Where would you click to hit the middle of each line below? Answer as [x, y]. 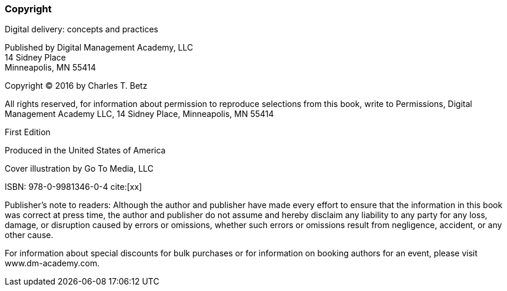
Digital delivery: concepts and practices [81, 29]
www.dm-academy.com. [52, 263]
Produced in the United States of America [85, 150]
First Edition [28, 132]
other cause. [29, 235]
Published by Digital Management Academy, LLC [99, 48]
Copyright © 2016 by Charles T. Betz [76, 86]
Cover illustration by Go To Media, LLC [79, 169]
